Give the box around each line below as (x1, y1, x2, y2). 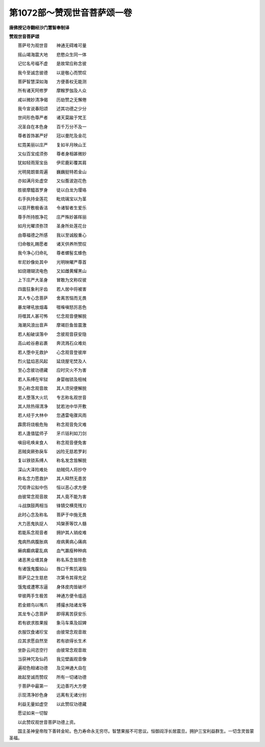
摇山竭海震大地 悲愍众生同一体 (17, 52, 87, 57)
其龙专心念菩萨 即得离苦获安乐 (17, 610, 87, 616)
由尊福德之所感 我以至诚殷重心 (17, 232, 87, 238)
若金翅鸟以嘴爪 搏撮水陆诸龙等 (17, 602, 87, 608)
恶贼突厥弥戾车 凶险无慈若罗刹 (17, 448, 87, 454)
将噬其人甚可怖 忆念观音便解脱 (17, 313, 87, 319)
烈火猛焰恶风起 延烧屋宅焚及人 (17, 359, 87, 364)
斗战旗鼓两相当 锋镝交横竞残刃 (17, 502, 87, 508)
